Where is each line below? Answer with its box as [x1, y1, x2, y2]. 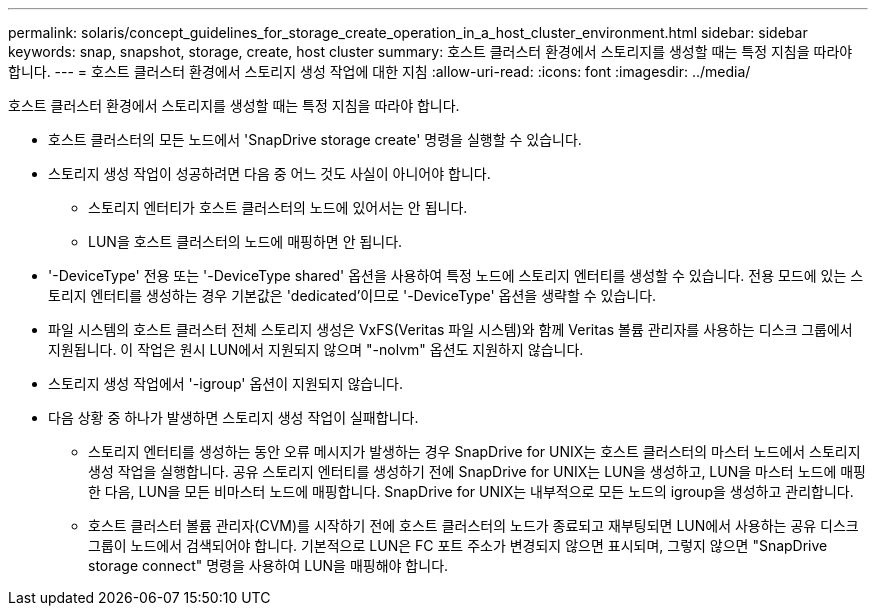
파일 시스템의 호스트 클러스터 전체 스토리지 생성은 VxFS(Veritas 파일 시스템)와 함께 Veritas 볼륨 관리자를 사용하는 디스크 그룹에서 [48, 321, 853, 338]
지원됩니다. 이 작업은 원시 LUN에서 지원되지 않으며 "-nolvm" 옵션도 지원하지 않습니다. [48, 341, 584, 358]
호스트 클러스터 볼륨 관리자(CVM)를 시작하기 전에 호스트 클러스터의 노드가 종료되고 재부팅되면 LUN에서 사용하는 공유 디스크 [88, 517, 859, 534]
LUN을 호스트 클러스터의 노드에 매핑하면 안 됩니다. [88, 233, 403, 250]
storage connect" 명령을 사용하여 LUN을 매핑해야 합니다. [88, 557, 449, 574]
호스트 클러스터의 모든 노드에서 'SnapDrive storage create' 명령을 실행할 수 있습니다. [48, 131, 582, 148]
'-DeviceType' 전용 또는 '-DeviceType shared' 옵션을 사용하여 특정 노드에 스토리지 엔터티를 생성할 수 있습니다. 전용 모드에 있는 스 [48, 267, 864, 284]
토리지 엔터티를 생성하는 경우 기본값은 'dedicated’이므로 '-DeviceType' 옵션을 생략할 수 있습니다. [48, 287, 657, 304]
